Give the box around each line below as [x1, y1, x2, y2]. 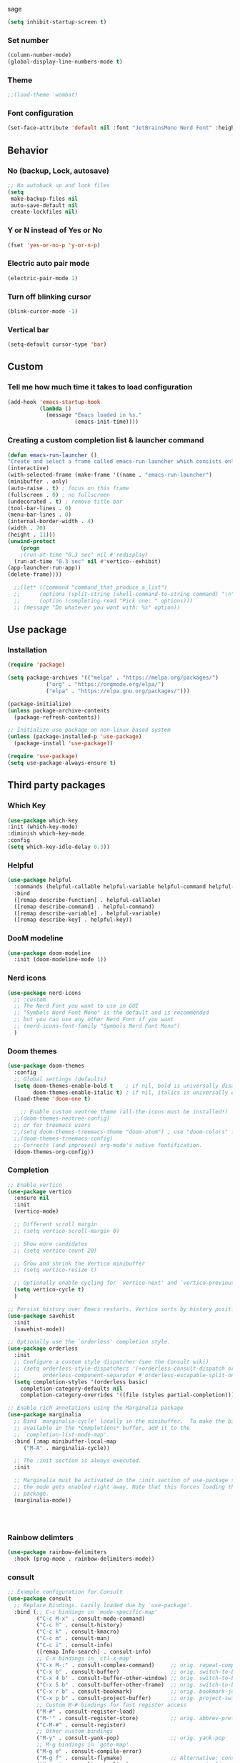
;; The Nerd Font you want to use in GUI [14, 1003, 139, 1010]
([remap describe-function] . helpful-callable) [14, 896, 161, 903]
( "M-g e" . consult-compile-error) [36, 1748, 142, 1755]
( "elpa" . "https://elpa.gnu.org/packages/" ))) [45, 687, 191, 695]
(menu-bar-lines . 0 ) [7, 511, 72, 519]
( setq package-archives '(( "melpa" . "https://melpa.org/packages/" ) [7, 674, 219, 682]
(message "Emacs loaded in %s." [45, 412, 142, 419]
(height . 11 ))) [7, 531, 56, 538]
